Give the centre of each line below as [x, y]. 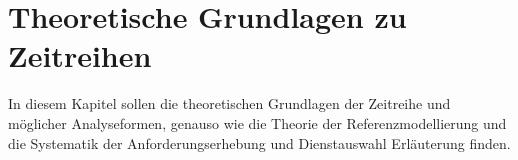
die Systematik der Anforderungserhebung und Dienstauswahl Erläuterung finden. [259, 142]
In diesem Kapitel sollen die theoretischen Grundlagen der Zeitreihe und [229, 103]
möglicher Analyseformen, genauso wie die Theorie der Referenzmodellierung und [257, 122]
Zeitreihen [80, 55]
